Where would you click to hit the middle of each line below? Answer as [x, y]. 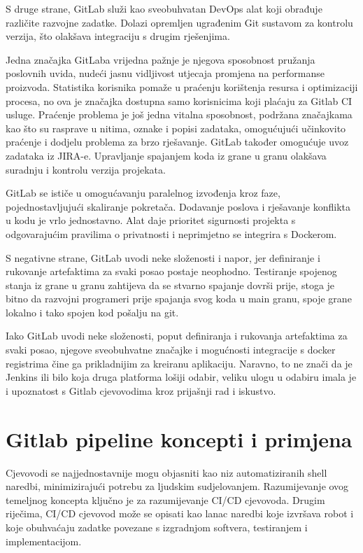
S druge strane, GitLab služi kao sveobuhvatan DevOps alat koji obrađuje [164, 8]
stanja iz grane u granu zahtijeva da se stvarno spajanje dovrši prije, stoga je [170, 285]
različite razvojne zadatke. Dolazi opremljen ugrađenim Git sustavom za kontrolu [179, 22]
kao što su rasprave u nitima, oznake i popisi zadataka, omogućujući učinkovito [176, 128]
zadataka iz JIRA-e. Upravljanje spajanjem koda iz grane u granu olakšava [166, 155]
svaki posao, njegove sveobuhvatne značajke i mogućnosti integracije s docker [171, 350]
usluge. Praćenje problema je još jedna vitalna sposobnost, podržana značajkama [179, 114]
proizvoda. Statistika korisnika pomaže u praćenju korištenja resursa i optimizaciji [182, 86]
